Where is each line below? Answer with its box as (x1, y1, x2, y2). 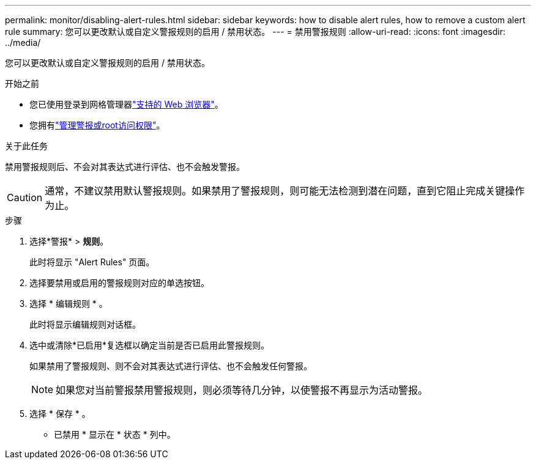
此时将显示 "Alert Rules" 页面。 (29, 257, 155, 267)
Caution (7, 191, 43, 204)
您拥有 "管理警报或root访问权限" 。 (29, 120, 165, 130)
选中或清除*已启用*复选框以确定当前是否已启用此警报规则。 (29, 340, 270, 350)
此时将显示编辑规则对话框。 (29, 319, 141, 330)
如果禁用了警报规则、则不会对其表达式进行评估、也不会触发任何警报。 (29, 361, 312, 371)
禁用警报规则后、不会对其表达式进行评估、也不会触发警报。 (5, 161, 245, 172)
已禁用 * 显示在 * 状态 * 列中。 (54, 429, 176, 440)
